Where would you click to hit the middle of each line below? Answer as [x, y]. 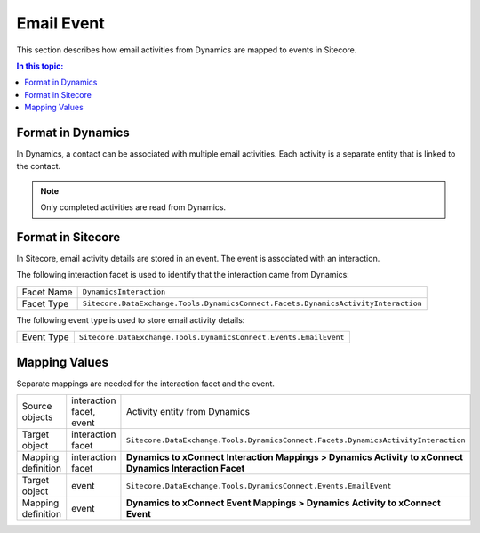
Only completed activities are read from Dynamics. [133, 207]
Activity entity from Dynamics [188, 412]
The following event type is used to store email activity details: [131, 319]
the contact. [39, 166]
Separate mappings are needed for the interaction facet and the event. [146, 384]
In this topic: [40, 66]
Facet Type [45, 303]
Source [37, 407]
